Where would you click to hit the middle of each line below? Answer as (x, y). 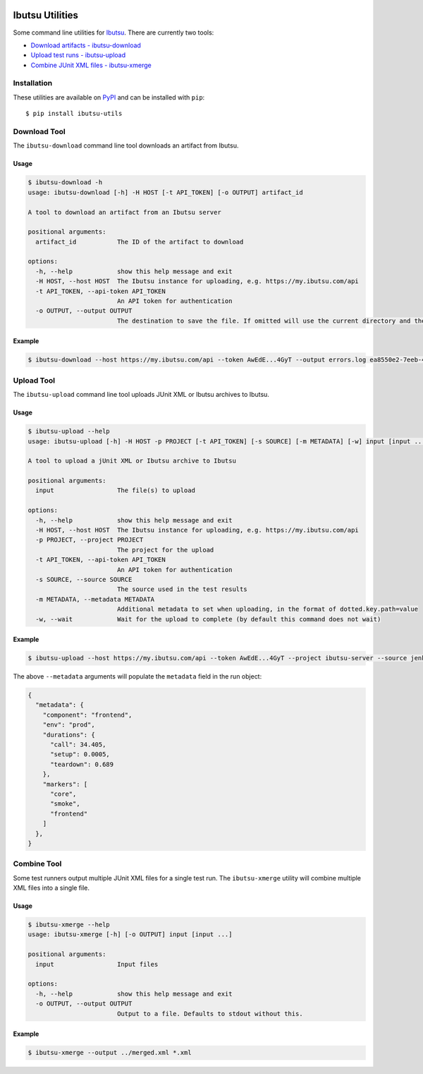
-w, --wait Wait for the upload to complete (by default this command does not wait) (208, 619)
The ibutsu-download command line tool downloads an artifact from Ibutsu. (126, 145)
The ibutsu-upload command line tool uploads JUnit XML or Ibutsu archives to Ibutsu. (141, 395)
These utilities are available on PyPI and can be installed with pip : (109, 97)
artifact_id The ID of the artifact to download (140, 241)
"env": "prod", (69, 725)
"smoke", (65, 804)
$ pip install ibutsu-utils (74, 114)
